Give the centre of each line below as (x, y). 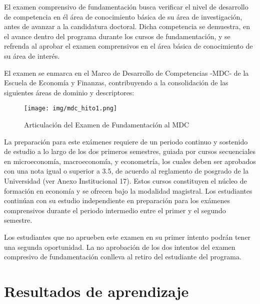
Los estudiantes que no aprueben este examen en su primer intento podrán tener (127, 237)
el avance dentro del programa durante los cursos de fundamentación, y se (117, 36)
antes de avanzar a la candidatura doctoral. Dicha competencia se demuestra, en (127, 26)
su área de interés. (32, 55)
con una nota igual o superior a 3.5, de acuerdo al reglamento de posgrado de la (126, 171)
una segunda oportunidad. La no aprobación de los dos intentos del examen (120, 247)
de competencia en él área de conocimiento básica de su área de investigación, (123, 16)
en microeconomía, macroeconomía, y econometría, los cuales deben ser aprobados (130, 161)
